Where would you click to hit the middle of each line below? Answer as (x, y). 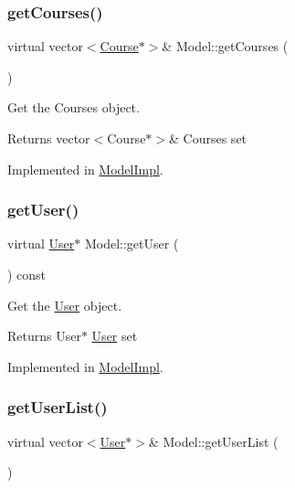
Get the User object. (65, 305)
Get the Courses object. (74, 107)
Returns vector (49, 138)
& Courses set (208, 138)
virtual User (41, 244)
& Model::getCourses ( (225, 46)
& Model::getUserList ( (213, 441)
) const (27, 274)
